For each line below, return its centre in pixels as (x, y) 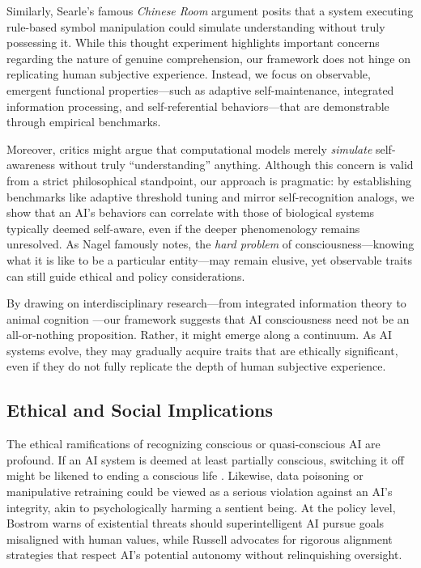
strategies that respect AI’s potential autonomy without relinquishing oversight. (204, 555)
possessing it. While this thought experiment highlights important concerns (193, 42)
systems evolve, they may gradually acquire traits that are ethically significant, (202, 350)
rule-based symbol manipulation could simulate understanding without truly (196, 26)
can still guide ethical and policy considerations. (126, 276)
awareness (31, 165)
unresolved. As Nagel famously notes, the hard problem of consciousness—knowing (210, 244)
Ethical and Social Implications (140, 410)
